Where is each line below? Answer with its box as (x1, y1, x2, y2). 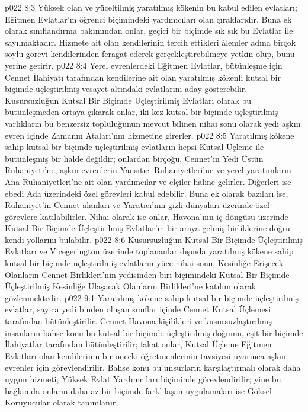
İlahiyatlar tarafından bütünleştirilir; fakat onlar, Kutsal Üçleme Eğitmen (5, 338, 272, 350)
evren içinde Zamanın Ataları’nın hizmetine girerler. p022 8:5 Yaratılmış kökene (5, 129, 294, 141)
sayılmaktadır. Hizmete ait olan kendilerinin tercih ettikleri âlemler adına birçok (5, 36, 296, 48)
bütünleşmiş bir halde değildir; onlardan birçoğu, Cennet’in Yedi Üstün (5, 152, 264, 164)
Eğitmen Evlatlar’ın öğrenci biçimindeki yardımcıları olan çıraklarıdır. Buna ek (5, 12, 292, 25)
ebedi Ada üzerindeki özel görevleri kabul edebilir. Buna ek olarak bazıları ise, (5, 187, 288, 199)
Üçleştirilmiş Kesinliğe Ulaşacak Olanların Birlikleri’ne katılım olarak (5, 280, 256, 292)
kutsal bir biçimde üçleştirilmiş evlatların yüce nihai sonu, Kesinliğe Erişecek (5, 257, 284, 269)
